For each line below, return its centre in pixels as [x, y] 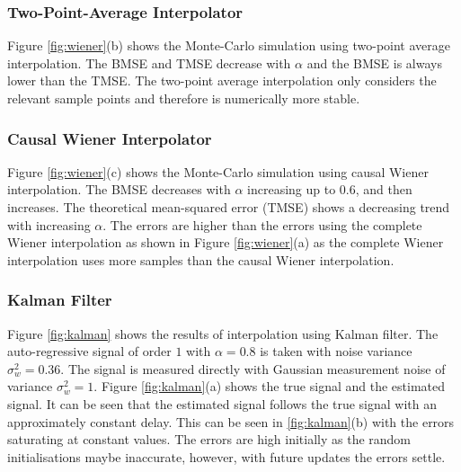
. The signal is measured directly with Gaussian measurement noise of [253, 368]
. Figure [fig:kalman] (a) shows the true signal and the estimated [269, 386]
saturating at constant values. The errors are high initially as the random [209, 439]
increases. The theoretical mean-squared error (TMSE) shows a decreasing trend [229, 207]
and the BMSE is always [374, 62]
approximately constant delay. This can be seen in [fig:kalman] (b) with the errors [231, 421]
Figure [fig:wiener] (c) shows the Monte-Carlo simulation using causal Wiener [218, 171]
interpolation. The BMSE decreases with [119, 189]
